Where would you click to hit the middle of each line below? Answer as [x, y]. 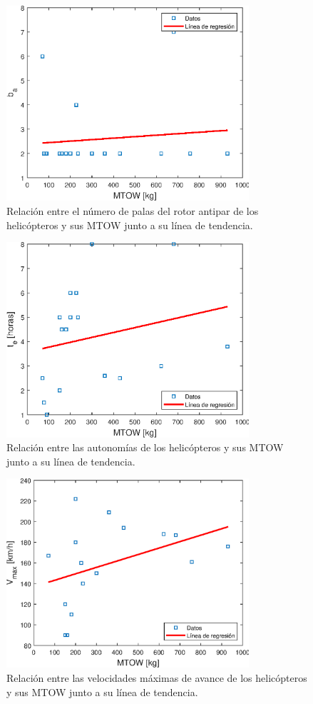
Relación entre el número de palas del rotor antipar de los [133, 210]
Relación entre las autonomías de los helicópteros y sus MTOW [145, 447]
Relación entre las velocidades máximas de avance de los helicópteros [157, 678]
